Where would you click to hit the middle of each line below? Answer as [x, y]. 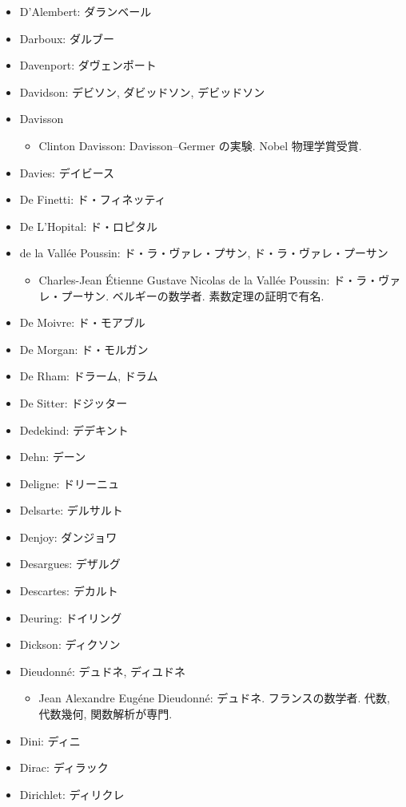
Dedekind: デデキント [74, 429]
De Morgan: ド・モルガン [84, 349]
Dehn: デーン [53, 457]
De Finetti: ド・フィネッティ [93, 199]
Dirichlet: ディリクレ [72, 794]
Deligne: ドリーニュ [70, 483]
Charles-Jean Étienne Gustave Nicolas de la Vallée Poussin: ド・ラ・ [209, 279]
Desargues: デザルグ [70, 564]
